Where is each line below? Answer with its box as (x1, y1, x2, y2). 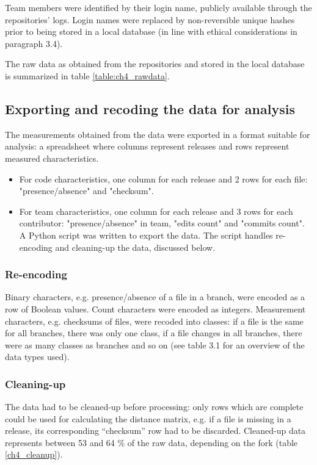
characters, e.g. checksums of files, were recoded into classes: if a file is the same (5, 314, 304, 327)
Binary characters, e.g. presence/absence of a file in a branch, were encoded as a (5, 290, 305, 303)
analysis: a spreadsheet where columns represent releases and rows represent (5, 140, 290, 153)
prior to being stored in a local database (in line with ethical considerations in (5, 25, 297, 38)
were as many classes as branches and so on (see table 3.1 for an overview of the (5, 338, 305, 351)
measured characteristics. (5, 151, 99, 164)
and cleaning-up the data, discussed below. (55, 240, 216, 253)
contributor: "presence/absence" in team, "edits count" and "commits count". (19, 217, 305, 229)
